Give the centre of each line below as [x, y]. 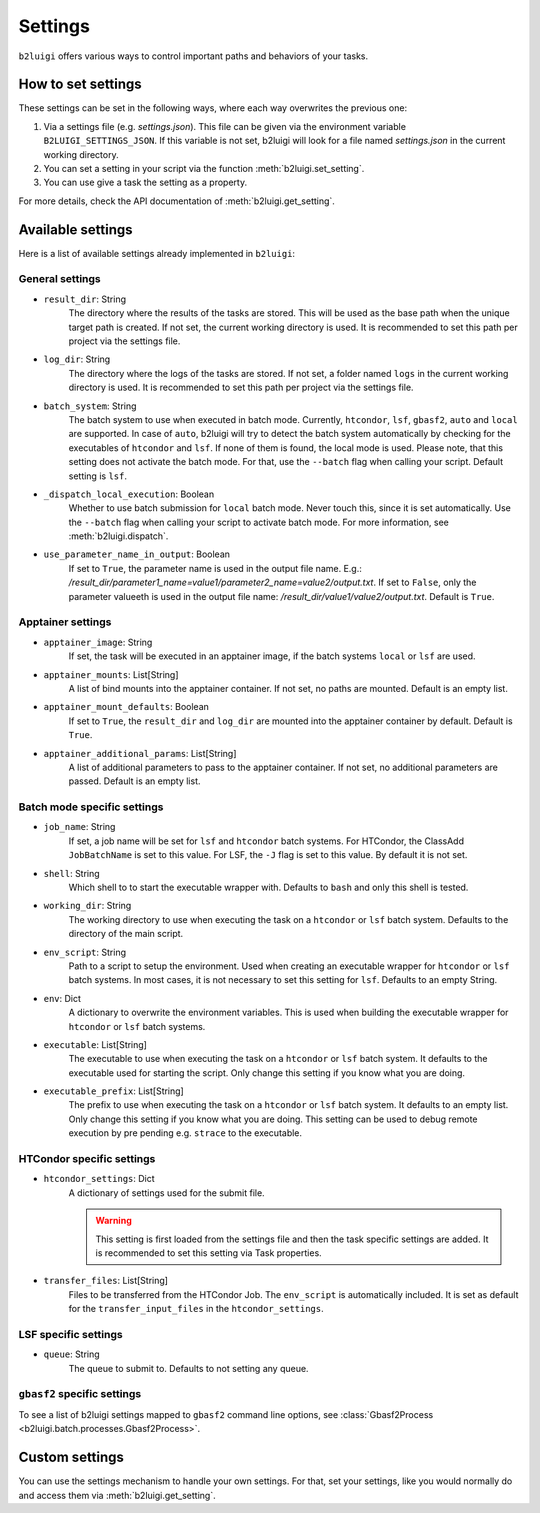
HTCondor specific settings [87, 1159]
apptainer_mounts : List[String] [111, 674]
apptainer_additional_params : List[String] [140, 753]
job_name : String [79, 827]
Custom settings [71, 1457]
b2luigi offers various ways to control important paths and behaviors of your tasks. [193, 56]
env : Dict [62, 998]
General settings [60, 279]
